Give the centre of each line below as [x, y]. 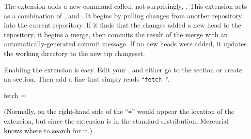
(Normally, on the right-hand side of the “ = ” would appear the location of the [119, 111]
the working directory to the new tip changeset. [75, 53]
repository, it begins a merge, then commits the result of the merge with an [116, 34]
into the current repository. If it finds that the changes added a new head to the [123, 25]
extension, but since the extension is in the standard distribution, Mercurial [116, 121]
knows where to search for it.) [48, 130]
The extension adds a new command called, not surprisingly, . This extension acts [125, 6]
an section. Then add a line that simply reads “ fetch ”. [87, 79]
